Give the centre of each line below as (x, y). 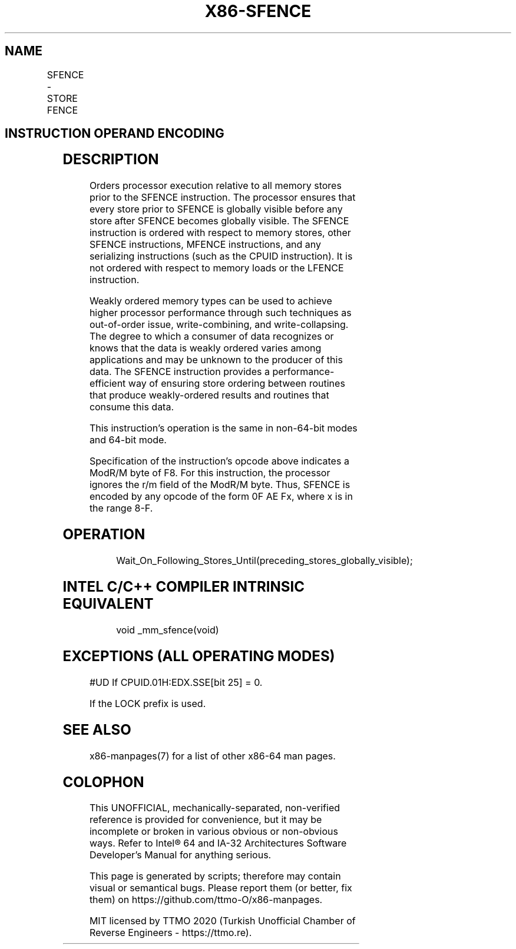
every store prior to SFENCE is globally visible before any (216, 209)
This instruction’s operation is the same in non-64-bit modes (223, 428)
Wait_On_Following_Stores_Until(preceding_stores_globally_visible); (264, 561)
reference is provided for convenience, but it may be (206, 820)
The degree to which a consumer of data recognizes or (211, 336)
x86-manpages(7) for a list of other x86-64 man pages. (212, 756)
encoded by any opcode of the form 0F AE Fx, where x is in (221, 497)
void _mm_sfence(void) (168, 630)
